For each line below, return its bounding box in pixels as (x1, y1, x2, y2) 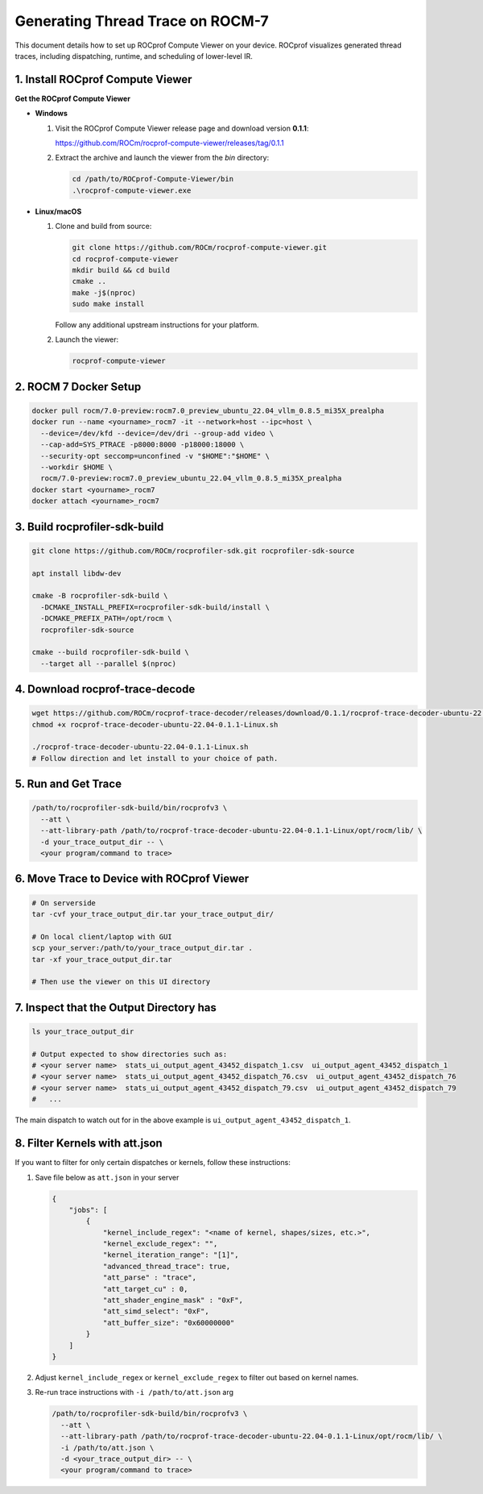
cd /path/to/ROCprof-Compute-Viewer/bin (72, 174, 233, 184)
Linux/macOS (35, 206, 82, 216)
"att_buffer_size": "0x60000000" (102, 1318, 235, 1327)
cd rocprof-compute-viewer (72, 254, 179, 264)
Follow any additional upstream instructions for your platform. (55, 320, 259, 330)
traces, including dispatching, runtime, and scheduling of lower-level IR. (14, 51, 254, 60)
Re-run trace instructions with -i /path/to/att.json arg (35, 1388, 233, 1397)
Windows (35, 109, 68, 119)
